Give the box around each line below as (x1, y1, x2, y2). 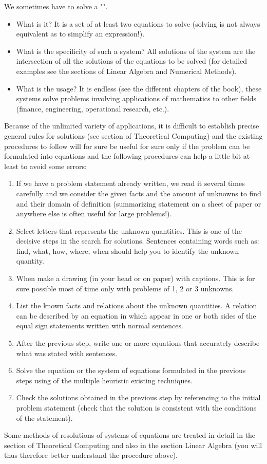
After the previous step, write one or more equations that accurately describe (16, 338, 260, 348)
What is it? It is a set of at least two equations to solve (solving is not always (16, 18, 260, 29)
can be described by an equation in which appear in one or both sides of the (16, 310, 256, 321)
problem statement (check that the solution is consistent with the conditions (16, 402, 257, 413)
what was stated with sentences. (16, 347, 118, 358)
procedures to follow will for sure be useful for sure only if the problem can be (4, 140, 250, 151)
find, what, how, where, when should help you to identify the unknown (16, 245, 239, 256)
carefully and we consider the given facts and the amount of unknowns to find (16, 188, 261, 198)
